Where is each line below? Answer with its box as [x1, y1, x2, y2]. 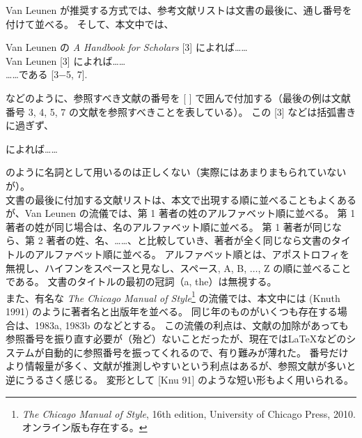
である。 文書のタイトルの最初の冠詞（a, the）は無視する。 [6, 274, 277, 289]
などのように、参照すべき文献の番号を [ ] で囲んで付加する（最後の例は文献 [6, 90, 351, 105]
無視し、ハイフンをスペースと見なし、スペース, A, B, [6, 260, 247, 275]
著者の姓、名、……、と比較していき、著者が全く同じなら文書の [46, 233, 331, 248]
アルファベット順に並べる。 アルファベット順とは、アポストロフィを [34, 246, 350, 261]
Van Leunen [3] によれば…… [6, 53, 126, 68]
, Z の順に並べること [258, 260, 352, 275]
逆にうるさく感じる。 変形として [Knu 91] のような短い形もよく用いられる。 [6, 372, 354, 386]
